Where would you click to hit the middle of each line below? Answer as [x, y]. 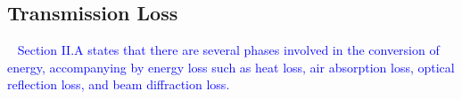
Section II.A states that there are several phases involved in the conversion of [228, 50]
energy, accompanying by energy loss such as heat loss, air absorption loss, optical [231, 67]
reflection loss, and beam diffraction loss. [119, 84]
